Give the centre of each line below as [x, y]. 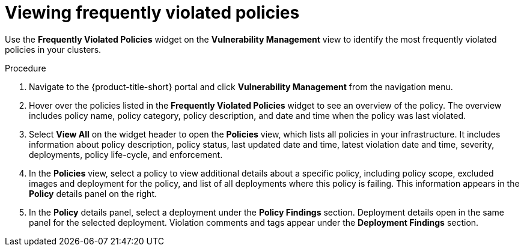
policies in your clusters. [53, 49]
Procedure [26, 68]
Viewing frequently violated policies [152, 13]
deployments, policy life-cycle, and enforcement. [126, 154]
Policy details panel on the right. [93, 193]
